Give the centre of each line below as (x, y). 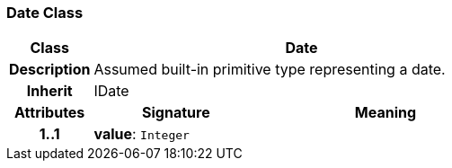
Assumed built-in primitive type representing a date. (270, 70)
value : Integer (142, 134)
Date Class (45, 13)
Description (50, 70)
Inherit (49, 91)
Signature (176, 113)
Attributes (50, 113)
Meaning (386, 113)
